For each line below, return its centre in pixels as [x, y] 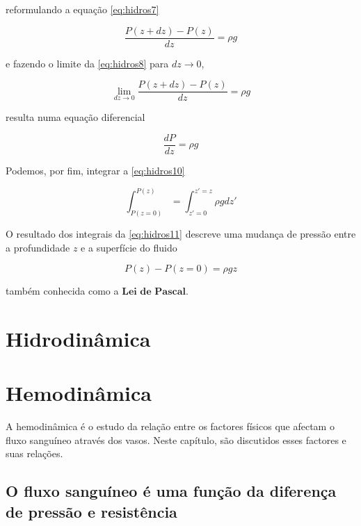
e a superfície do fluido [129, 247]
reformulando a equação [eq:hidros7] [82, 9]
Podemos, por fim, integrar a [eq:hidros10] [95, 170]
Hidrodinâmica [78, 338]
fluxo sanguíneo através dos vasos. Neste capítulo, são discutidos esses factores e [176, 439]
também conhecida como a [62, 291]
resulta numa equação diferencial [75, 117]
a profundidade [38, 247]
